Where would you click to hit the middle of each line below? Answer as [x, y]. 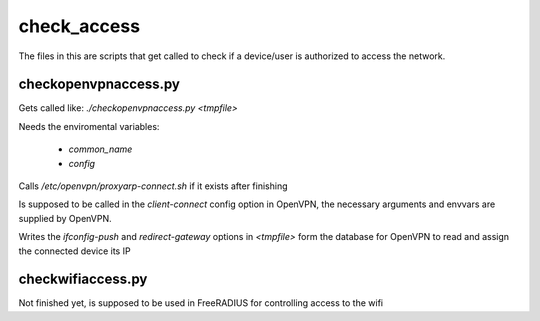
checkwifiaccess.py [83, 279]
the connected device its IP [74, 251]
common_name [100, 149]
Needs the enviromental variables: [89, 126]
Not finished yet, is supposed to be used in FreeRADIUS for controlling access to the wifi [201, 303]
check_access [79, 26]
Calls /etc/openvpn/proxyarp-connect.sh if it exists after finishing [153, 186]
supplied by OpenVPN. [65, 218]
